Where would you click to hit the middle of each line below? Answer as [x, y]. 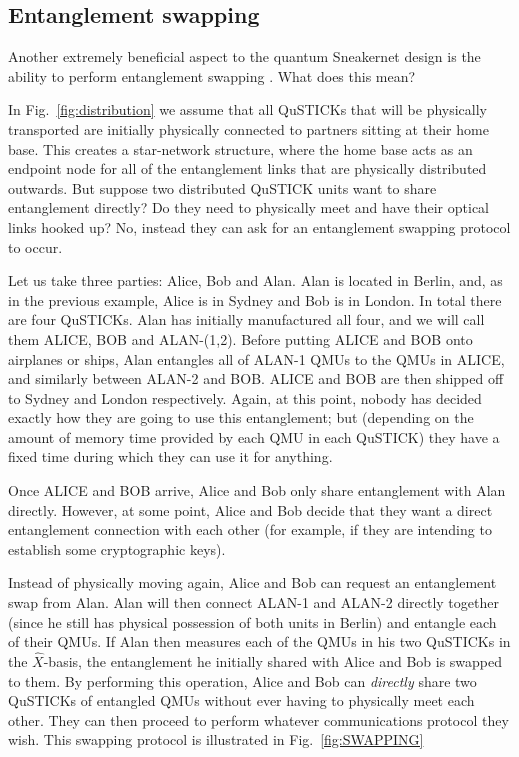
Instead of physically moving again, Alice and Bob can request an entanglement [252, 582]
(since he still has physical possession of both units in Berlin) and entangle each [252, 621]
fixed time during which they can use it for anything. [170, 456]
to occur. [35, 246]
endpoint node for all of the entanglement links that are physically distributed [247, 168]
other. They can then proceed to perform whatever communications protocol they [258, 719]
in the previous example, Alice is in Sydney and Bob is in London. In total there [255, 299]
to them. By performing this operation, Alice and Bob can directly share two [242, 680]
